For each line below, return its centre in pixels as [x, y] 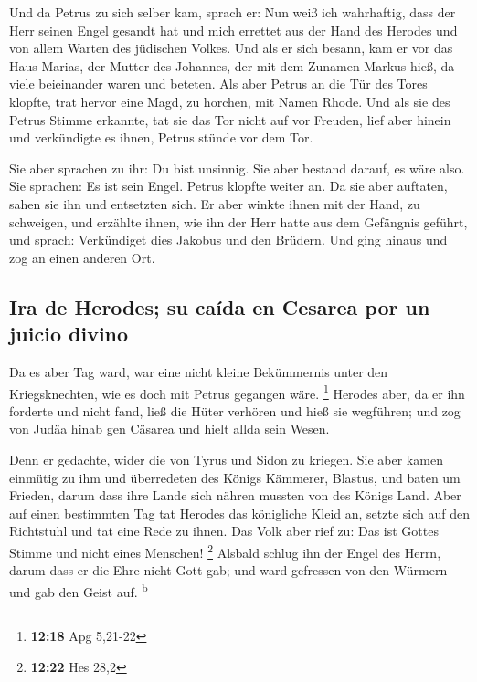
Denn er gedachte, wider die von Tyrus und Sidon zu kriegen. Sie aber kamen [226, 459]
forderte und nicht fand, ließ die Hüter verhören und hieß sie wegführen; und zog [235, 410]
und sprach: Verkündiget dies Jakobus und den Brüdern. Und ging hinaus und [228, 240]
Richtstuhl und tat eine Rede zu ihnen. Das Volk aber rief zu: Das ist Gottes [224, 531]
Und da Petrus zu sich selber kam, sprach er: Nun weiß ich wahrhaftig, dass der [233, 12]
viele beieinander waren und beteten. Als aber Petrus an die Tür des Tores [218, 84]
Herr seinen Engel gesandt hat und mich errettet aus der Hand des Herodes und [233, 30]
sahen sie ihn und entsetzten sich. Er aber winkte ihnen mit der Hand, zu [215, 203]
